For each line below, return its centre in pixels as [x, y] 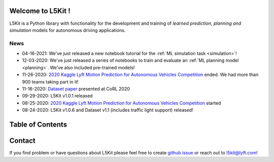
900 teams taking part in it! [50, 82]
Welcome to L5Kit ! [40, 11]
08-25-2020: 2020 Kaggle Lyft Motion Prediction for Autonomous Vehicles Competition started [122, 103]
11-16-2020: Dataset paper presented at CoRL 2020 [76, 89]
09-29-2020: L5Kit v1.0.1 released [58, 96]
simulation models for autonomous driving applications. [67, 30]
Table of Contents [38, 124]
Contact [22, 141]
